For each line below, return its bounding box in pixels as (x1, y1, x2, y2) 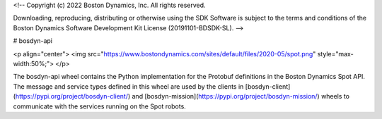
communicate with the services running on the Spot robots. (13, 102, 187, 111)
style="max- (317, 49, 354, 58)
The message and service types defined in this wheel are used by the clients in (13, 82, 244, 91)
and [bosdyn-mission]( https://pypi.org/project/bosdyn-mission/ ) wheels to (132, 92, 350, 101)
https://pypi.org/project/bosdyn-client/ (15, 92, 129, 101)
